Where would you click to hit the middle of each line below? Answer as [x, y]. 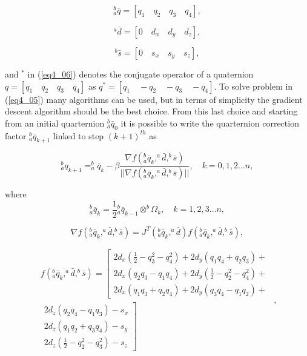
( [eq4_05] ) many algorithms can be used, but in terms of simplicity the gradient [154, 99]
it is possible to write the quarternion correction [210, 123]
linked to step [78, 135]
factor [16, 135]
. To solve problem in [253, 86]
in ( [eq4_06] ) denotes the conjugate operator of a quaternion [140, 74]
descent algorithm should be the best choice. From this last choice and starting [151, 111]
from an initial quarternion [55, 123]
